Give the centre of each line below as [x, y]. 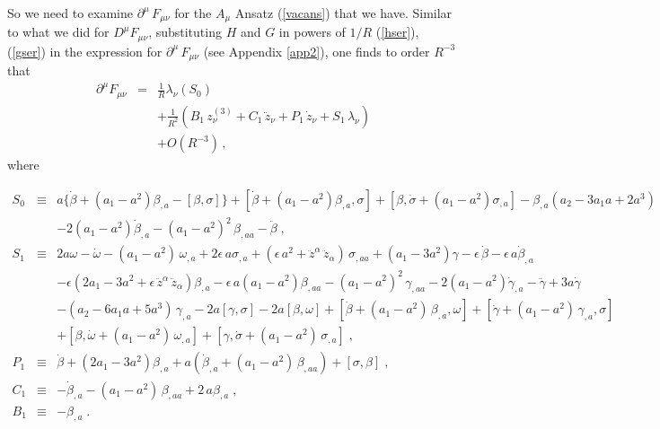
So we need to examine [70, 13]
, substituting [185, 32]
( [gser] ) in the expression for [85, 51]
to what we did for [58, 32]
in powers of [312, 32]
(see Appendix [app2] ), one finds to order [317, 51]
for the [193, 13]
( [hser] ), [397, 32]
